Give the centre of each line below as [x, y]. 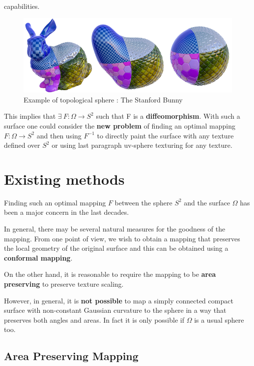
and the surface [207, 202]
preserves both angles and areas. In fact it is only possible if [94, 319]
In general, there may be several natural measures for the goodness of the [115, 229]
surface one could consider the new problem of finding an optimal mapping [120, 125]
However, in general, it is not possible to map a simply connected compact [119, 300]
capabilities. [22, 6]
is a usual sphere [219, 319]
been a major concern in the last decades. [67, 212]
